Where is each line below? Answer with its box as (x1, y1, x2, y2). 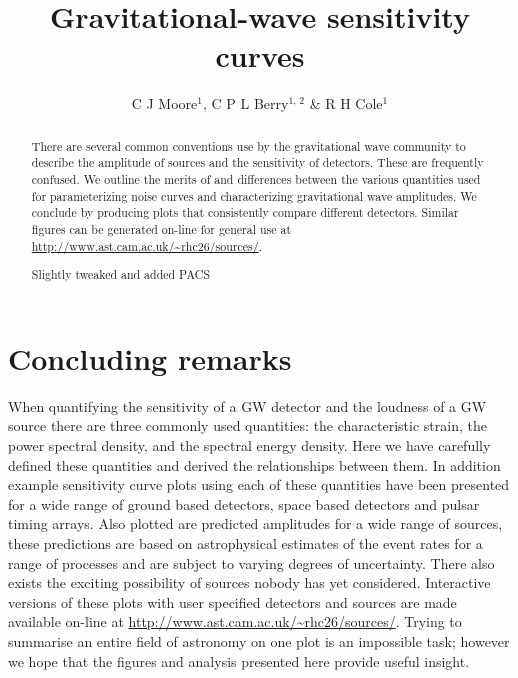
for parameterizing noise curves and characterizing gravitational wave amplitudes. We (31, 187, 477, 204)
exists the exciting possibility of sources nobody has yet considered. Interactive (8, 572, 491, 593)
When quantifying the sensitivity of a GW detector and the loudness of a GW (8, 395, 487, 416)
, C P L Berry (202, 93, 289, 114)
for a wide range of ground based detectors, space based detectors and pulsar (8, 493, 480, 514)
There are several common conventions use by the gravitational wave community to (31, 137, 466, 154)
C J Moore (131, 93, 198, 114)
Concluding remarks (8, 337, 292, 378)
